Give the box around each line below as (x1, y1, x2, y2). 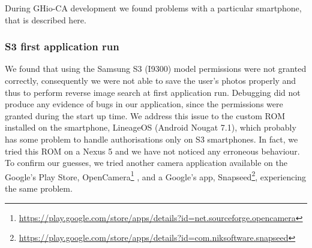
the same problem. (5, 182, 73, 194)
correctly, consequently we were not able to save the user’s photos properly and (5, 74, 296, 86)
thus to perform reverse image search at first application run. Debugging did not (5, 86, 301, 98)
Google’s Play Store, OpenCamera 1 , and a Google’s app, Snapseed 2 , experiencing (5, 168, 307, 183)
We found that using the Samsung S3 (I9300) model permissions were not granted (5, 62, 307, 75)
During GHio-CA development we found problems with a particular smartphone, (5, 2, 302, 14)
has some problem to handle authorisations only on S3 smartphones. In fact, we (5, 132, 298, 145)
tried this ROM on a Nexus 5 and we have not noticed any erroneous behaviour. (5, 144, 300, 157)
